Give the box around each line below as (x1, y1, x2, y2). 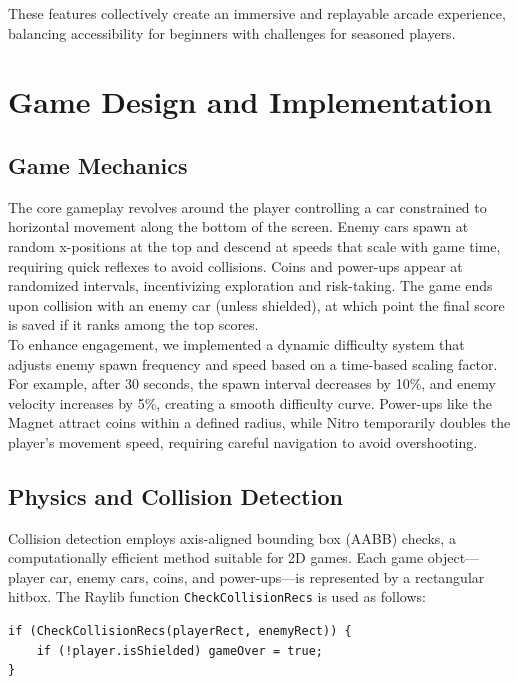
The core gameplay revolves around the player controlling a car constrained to (8, 196, 487, 217)
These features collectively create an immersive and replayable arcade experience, (8, 3, 506, 23)
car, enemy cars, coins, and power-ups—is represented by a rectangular (49, 566, 485, 587)
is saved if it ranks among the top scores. (8, 314, 259, 335)
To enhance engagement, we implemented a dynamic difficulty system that (8, 333, 465, 354)
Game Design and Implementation (8, 81, 493, 122)
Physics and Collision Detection (8, 480, 343, 511)
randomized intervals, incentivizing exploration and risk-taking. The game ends (8, 275, 493, 296)
